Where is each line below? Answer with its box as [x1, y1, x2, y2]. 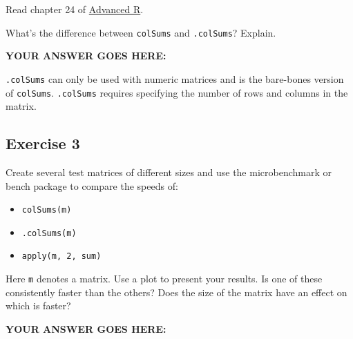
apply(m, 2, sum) [21, 251, 102, 262]
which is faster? [6, 298, 71, 313]
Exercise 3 [6, 133, 80, 154]
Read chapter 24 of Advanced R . [6, 2, 144, 16]
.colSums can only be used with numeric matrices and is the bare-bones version [6, 71, 344, 86]
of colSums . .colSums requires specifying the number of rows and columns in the [6, 85, 348, 99]
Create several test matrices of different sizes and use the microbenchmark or [6, 164, 332, 179]
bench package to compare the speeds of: [6, 178, 178, 193]
